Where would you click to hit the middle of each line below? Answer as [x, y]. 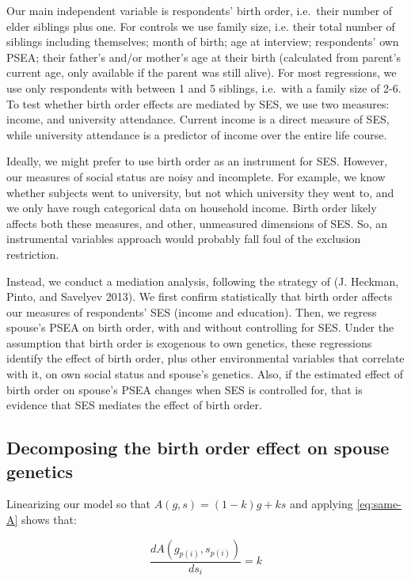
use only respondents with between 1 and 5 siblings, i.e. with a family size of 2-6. [204, 87]
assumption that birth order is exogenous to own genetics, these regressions [189, 342]
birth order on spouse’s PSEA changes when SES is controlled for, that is [185, 389]
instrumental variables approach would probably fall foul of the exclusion [184, 239]
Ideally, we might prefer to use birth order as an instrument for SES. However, [197, 161]
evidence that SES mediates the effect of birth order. [134, 405]
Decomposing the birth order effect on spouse [198, 448]
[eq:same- [379, 504]
